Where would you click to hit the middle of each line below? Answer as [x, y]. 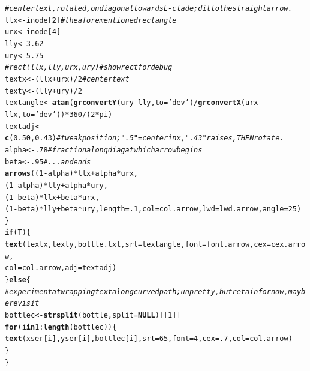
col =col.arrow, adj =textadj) [61, 268]
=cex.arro [286, 245]
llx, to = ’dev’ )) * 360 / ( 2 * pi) [59, 114]
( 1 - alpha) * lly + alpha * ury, [56, 185]
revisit [24, 303]
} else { [18, 280]
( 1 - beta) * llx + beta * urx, [52, 197]
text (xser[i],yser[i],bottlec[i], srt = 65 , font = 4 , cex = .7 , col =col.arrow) [149, 339]
